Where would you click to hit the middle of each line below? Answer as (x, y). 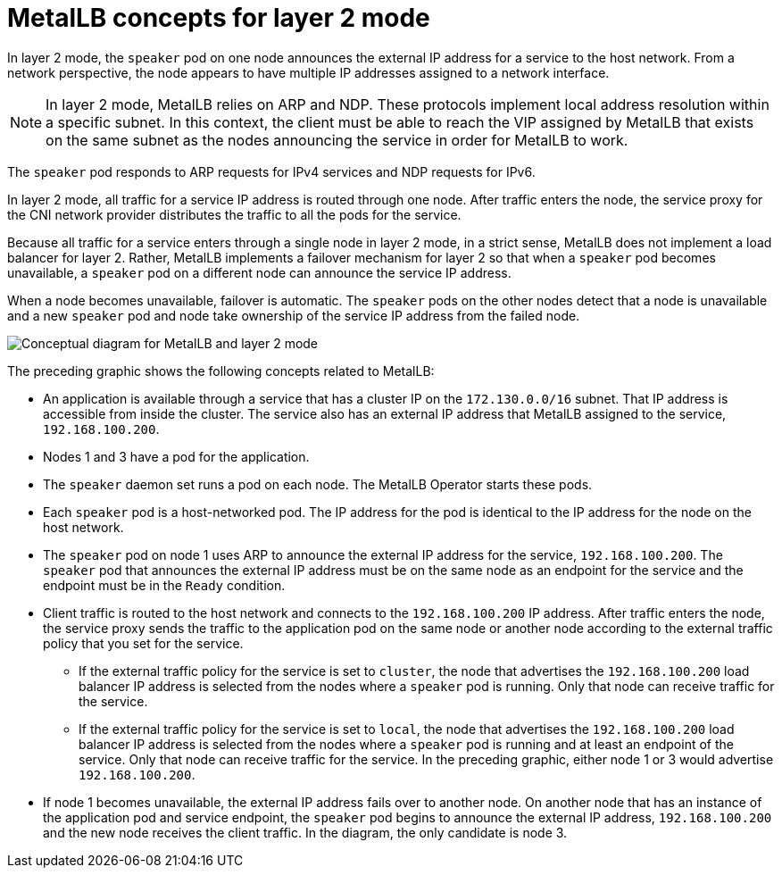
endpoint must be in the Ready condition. (164, 585)
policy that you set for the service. (143, 643)
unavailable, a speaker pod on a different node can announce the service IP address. (259, 272)
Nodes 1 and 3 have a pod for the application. (176, 456)
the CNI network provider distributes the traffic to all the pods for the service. (234, 214)
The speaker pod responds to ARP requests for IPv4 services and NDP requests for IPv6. (271, 171)
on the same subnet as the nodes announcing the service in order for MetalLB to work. (337, 140)
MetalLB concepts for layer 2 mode (219, 18)
